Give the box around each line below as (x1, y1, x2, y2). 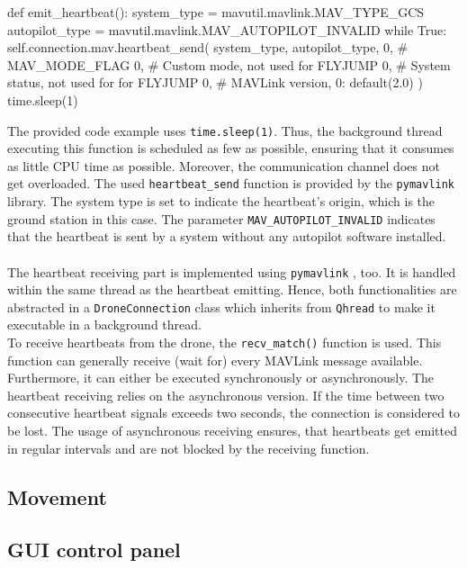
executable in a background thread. (7, 315, 202, 334)
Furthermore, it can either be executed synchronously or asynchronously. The (7, 368, 435, 387)
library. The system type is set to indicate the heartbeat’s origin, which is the (7, 192, 436, 211)
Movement (7, 482, 107, 510)
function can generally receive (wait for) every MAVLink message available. (7, 350, 423, 369)
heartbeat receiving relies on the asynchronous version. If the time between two (7, 385, 445, 404)
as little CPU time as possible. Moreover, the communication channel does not (7, 156, 440, 175)
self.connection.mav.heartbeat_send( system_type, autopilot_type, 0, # (7, 38, 409, 57)
